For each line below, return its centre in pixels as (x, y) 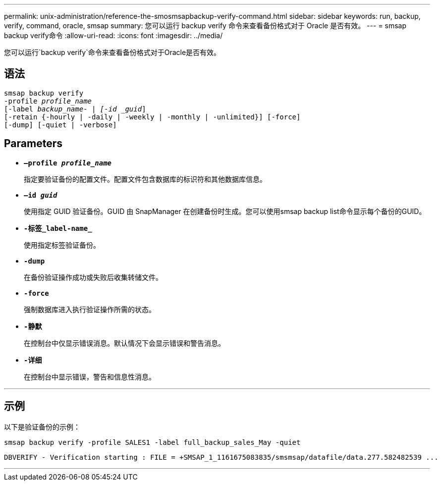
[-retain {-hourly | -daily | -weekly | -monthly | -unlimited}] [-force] (152, 117)
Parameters (33, 144)
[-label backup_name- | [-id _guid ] (75, 109)
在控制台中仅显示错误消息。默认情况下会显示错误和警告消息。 (124, 343)
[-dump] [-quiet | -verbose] (60, 125)
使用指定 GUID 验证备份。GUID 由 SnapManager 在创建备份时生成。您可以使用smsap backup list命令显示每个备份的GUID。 (225, 211)
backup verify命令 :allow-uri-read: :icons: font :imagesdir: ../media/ (113, 35)
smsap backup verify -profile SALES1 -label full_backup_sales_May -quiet (152, 442)
